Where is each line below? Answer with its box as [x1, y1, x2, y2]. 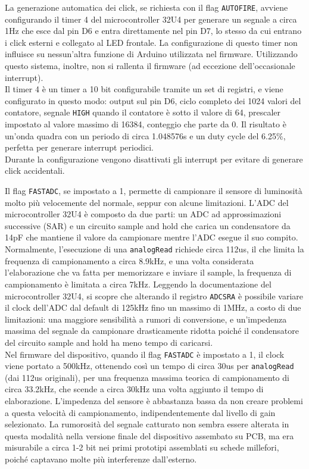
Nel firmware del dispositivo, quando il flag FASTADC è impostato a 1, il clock [5, 348, 285, 360]
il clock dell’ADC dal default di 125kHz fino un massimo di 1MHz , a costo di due [5, 301, 301, 314]
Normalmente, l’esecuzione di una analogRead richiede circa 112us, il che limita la [5, 243, 304, 255]
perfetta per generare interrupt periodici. [5, 141, 154, 154]
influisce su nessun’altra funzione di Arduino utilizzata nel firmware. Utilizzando [5, 48, 298, 60]
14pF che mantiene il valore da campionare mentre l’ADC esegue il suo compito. [5, 231, 298, 243]
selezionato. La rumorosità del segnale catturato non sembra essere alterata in [5, 418, 289, 430]
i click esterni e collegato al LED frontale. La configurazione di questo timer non [5, 36, 298, 48]
